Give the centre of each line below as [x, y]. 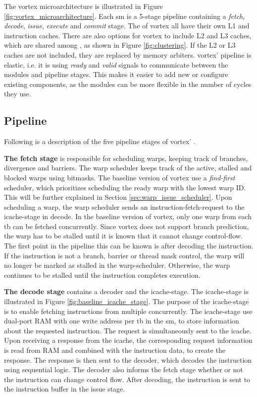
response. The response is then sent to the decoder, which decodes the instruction [128, 359]
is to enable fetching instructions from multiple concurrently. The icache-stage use [128, 311]
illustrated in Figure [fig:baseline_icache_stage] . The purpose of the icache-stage [127, 301]
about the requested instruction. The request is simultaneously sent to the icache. [128, 330]
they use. [18, 94]
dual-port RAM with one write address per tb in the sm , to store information [122, 321]
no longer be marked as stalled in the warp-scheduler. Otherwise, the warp [117, 265]
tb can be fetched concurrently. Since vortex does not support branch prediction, [127, 226]
